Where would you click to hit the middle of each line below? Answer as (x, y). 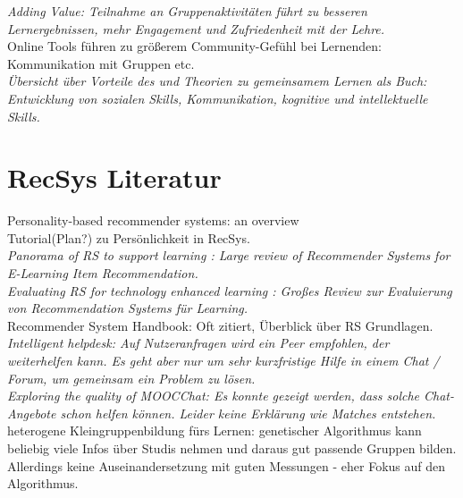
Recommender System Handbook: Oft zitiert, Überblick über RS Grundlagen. (220, 325)
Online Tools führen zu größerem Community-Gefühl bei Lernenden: (195, 46)
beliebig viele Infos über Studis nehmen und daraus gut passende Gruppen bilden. (232, 448)
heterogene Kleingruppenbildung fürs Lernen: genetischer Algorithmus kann (215, 430)
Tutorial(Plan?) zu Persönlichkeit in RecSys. (129, 237)
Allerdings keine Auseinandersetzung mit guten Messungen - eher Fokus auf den (226, 465)
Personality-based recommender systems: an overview (153, 220)
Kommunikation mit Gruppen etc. (101, 63)
